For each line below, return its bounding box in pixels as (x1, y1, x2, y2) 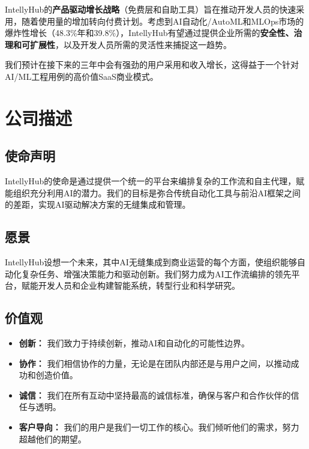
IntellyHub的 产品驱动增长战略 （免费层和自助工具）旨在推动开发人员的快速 (5, 3, 296, 15)
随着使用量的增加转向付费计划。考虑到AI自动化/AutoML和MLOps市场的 (21, 14, 304, 27)
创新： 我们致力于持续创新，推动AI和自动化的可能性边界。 (19, 337, 250, 349)
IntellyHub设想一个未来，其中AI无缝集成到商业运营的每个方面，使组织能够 (5, 256, 297, 268)
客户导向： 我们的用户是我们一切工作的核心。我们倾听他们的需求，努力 (19, 421, 299, 433)
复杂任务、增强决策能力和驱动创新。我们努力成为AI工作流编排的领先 (21, 267, 292, 280)
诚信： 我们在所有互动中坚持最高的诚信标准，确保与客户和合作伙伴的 (19, 388, 291, 401)
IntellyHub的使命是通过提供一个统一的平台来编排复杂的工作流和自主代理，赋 (5, 175, 305, 187)
